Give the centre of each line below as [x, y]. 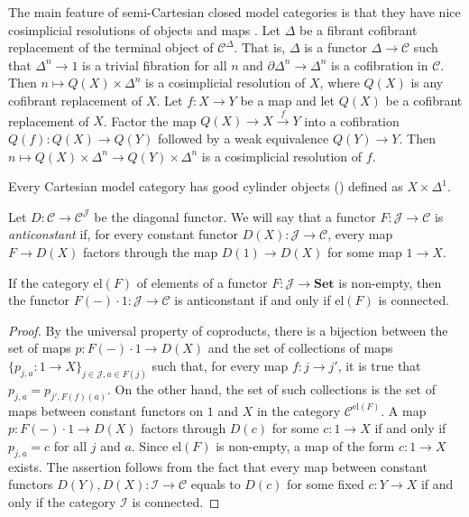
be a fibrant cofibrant [359, 29]
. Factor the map [150, 120]
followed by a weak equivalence [243, 138]
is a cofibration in [380, 65]
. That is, [260, 47]
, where [340, 83]
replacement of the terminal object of [111, 47]
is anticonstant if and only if [253, 300]
